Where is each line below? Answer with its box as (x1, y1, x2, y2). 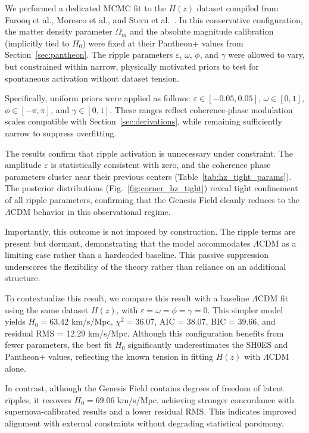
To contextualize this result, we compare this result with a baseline (5, 292, 249, 304)
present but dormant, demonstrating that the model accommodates (5, 236, 251, 249)
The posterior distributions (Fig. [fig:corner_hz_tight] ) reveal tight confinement (5, 182, 298, 194)
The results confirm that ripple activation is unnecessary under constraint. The (5, 147, 294, 159)
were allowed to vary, (228, 48, 305, 61)
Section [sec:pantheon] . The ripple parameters (5, 48, 173, 61)
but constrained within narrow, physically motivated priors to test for (5, 60, 259, 72)
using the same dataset (5, 303, 89, 316)
